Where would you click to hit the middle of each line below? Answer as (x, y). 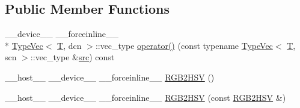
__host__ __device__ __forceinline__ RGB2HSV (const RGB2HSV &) (145, 97)
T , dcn (69, 45)
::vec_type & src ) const (72, 57)
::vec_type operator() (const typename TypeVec (184, 45)
